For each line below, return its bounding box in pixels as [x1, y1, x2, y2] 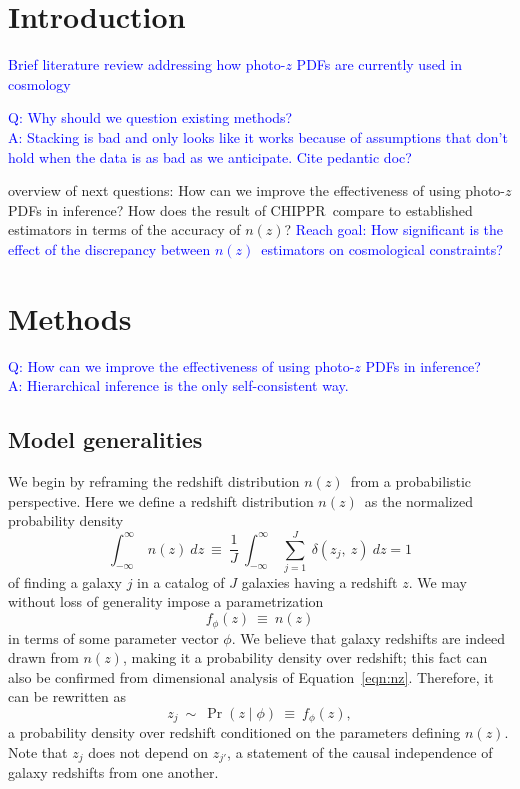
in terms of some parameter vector [8, 627, 219, 648]
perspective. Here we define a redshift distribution [8, 490, 314, 511]
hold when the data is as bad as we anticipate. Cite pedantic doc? [8, 146, 412, 167]
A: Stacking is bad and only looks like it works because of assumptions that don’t [8, 126, 508, 147]
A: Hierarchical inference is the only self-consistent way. [8, 375, 349, 396]
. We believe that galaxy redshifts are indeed [231, 627, 505, 648]
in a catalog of [137, 571, 225, 592]
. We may [408, 571, 467, 592]
